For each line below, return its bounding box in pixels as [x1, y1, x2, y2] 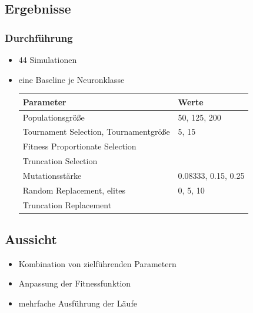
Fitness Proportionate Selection [22, 140, 137, 152]
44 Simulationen [18, 54, 77, 65]
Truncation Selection [22, 155, 98, 167]
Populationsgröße [22, 111, 85, 123]
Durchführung [5, 30, 73, 45]
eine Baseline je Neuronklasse [18, 73, 125, 85]
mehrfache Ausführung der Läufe [18, 297, 137, 309]
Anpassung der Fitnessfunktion [18, 277, 131, 289]
